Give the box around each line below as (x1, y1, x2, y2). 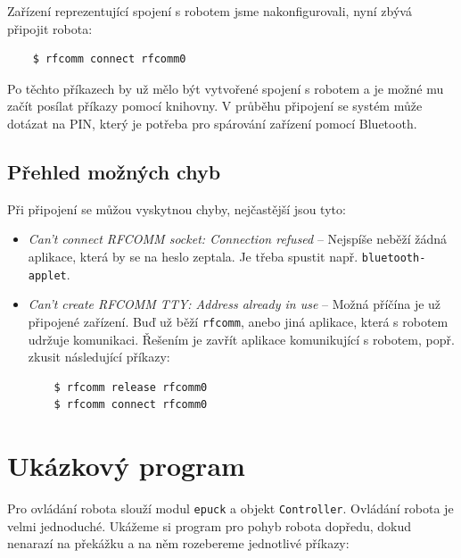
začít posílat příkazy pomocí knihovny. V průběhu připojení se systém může (7, 96, 423, 115)
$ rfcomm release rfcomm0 (54, 380, 208, 394)
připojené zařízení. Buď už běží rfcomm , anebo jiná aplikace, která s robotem (28, 312, 449, 330)
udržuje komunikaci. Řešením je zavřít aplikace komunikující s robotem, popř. (28, 329, 455, 348)
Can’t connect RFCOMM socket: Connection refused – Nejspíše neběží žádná (28, 229, 448, 248)
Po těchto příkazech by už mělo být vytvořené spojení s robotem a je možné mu (7, 79, 444, 97)
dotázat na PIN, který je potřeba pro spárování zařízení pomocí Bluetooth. (7, 113, 417, 132)
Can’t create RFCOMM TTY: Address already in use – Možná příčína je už (28, 295, 441, 313)
